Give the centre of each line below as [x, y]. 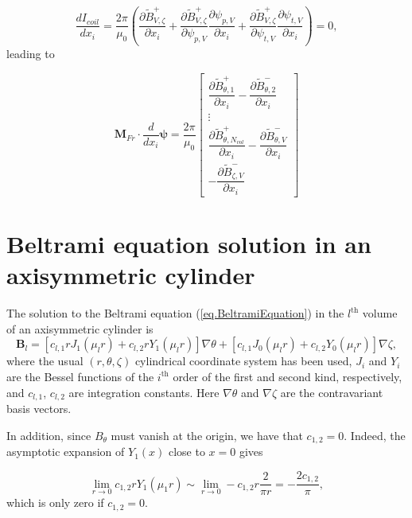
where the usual [45, 361]
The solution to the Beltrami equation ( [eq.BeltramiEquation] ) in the [175, 313]
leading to [31, 54]
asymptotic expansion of [66, 452]
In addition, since [49, 435]
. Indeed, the [375, 435]
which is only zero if [55, 502]
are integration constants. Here [144, 392]
